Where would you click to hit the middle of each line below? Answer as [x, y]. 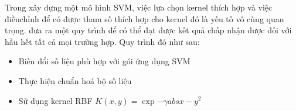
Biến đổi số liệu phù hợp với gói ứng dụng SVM [104, 61]
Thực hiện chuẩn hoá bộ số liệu [75, 80]
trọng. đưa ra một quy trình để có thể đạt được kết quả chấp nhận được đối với [148, 30]
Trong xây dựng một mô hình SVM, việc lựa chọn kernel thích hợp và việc [139, 7]
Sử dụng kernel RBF [55, 100]
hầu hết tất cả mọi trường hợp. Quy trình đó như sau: [102, 41]
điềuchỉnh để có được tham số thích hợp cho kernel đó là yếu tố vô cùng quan [144, 18]
